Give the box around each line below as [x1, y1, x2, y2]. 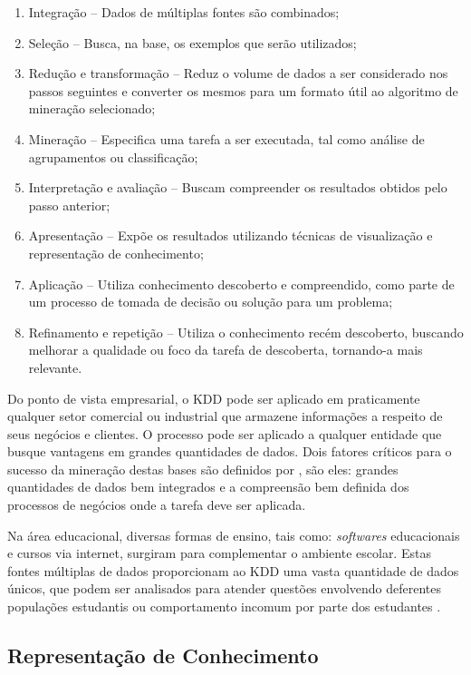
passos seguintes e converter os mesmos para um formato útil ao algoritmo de [28, 81, 458, 100]
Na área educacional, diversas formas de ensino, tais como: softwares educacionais [7, 525, 460, 544]
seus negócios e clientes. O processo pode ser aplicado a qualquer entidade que [7, 424, 442, 443]
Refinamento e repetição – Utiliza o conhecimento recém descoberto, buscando [28, 322, 464, 341]
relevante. [28, 357, 82, 377]
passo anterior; [28, 195, 111, 214]
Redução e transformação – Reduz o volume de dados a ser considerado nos [28, 64, 448, 83]
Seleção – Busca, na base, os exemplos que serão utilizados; [28, 33, 357, 52]
